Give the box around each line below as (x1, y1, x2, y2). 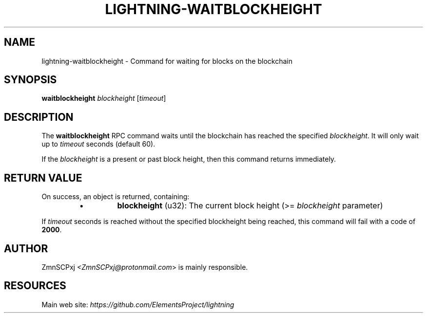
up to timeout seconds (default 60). (41, 140, 155, 149)
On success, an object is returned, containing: (41, 192, 190, 201)
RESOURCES (4, 280, 66, 292)
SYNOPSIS (4, 74, 57, 86)
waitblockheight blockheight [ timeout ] (41, 94, 166, 103)
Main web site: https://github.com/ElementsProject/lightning (41, 300, 234, 309)
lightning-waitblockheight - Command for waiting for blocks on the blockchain (41, 56, 292, 65)
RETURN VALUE (4, 171, 82, 184)
